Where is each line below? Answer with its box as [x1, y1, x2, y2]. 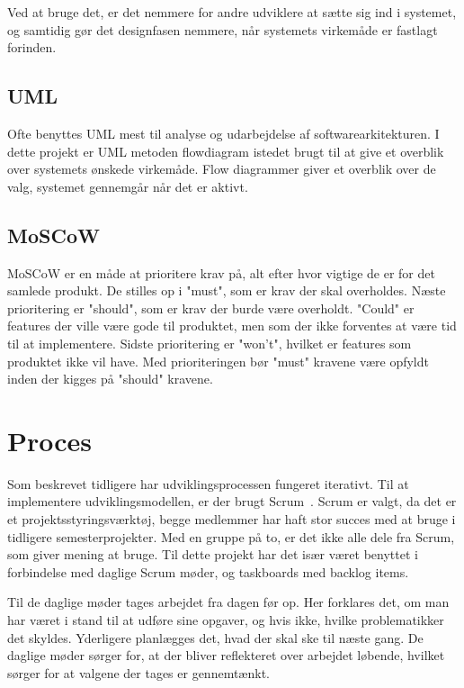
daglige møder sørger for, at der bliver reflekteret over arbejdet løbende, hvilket [7, 646, 445, 665]
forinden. [7, 38, 57, 57]
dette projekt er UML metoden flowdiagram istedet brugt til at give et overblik [7, 141, 444, 160]
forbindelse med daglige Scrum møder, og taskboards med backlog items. [7, 562, 409, 581]
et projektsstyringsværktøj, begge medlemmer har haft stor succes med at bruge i [7, 510, 456, 529]
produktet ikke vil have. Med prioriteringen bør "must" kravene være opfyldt [7, 351, 429, 370]
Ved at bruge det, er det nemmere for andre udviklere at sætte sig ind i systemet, [7, 3, 457, 21]
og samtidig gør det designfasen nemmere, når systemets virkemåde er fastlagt [7, 20, 438, 39]
